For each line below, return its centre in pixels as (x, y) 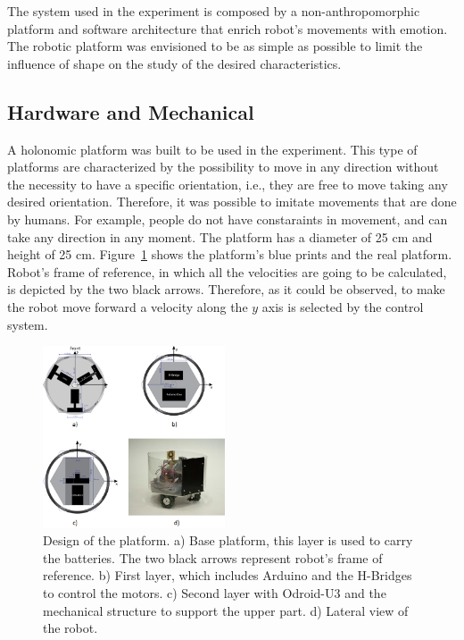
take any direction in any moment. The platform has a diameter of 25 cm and (220, 236)
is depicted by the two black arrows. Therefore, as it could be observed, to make (226, 289)
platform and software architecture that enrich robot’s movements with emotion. (228, 28)
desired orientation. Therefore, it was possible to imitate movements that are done (232, 202)
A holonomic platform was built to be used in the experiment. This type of (212, 149)
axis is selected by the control (343, 306)
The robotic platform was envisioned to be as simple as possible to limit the (215, 46)
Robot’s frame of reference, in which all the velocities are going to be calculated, (227, 271)
